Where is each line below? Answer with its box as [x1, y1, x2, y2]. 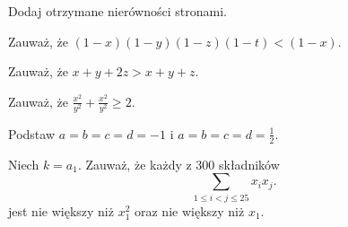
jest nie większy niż [8, 201, 114, 220]
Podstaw [8, 124, 55, 143]
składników [219, 154, 280, 173]
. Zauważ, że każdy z [77, 154, 192, 173]
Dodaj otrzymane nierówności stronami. [8, 2, 227, 20]
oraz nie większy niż [135, 201, 245, 220]
